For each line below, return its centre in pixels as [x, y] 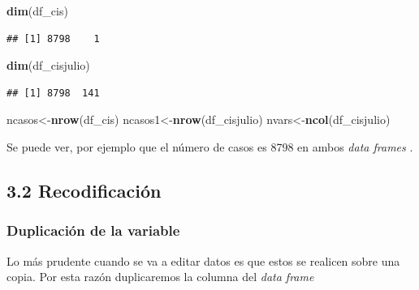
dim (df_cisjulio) [48, 65]
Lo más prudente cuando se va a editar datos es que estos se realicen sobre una [203, 260]
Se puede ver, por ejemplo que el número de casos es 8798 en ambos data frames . [210, 146]
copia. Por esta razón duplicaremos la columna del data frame [160, 277]
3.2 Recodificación [84, 190]
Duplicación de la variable [93, 230]
